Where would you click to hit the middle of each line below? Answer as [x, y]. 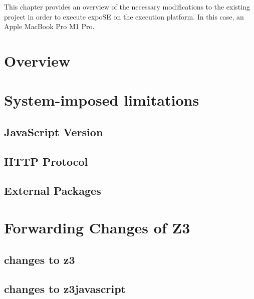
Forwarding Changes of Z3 [97, 228]
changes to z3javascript [65, 289]
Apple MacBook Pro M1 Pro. [49, 26]
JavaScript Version [54, 131]
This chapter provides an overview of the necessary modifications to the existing [127, 7]
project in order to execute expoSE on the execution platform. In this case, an [124, 16]
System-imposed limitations [102, 100]
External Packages [53, 191]
